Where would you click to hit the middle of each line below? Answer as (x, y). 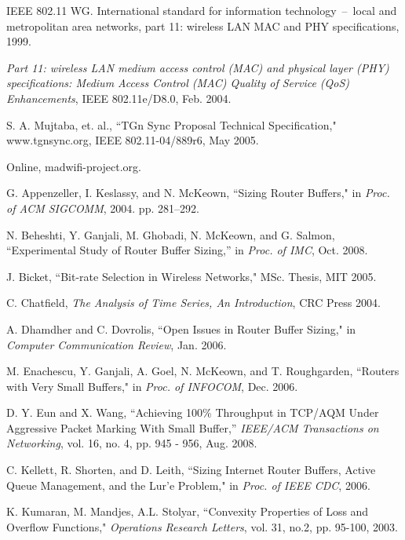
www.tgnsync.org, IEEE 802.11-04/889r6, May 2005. (133, 140)
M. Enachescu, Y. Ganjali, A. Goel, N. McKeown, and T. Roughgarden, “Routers (203, 371)
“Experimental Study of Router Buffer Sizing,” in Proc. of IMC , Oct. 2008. (187, 250)
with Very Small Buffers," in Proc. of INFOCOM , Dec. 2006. (152, 386)
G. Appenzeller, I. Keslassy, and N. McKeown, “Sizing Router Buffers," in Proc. (198, 193)
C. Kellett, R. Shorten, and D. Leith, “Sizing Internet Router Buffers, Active (191, 470)
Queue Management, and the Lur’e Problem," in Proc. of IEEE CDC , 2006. (188, 485)
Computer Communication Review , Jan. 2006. (117, 344)
